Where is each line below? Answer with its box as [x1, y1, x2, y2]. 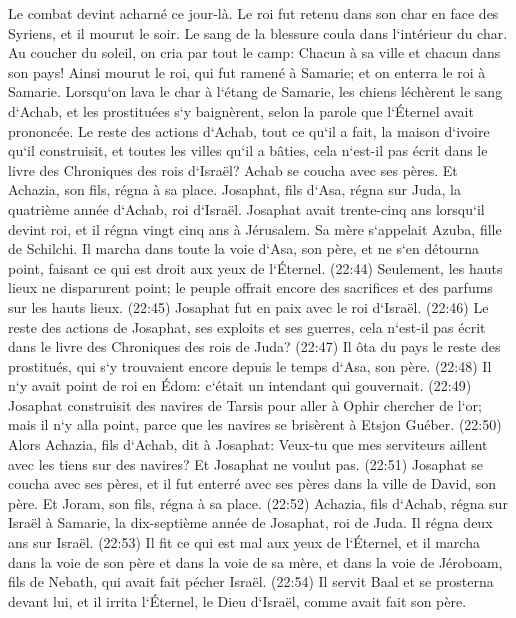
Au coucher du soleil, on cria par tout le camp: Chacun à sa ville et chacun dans [8, 42, 501, 63]
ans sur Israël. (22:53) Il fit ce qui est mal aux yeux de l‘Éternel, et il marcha [8, 532, 480, 553]
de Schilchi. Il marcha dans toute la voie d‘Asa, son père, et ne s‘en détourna [8, 238, 479, 259]
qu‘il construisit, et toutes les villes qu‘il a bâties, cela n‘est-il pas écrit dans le [8, 140, 488, 161]
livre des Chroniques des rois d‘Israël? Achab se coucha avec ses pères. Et [8, 159, 458, 180]
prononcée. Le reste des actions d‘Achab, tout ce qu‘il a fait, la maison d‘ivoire [8, 120, 490, 141]
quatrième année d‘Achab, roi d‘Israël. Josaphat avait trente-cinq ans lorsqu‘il [8, 198, 485, 219]
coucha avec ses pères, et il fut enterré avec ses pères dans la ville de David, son [8, 473, 497, 494]
